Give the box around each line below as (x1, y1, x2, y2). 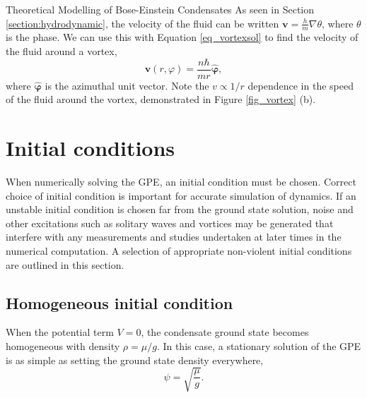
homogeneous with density (6, 338, 120, 353)
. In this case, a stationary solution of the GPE (156, 338, 361, 353)
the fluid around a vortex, (6, 44, 117, 59)
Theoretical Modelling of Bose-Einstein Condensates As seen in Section (6, 2, 315, 16)
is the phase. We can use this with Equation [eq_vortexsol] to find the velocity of (6, 30, 359, 44)
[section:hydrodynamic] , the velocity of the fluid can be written (6, 16, 279, 30)
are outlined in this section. (6, 257, 124, 272)
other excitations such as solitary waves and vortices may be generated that (6, 215, 334, 230)
